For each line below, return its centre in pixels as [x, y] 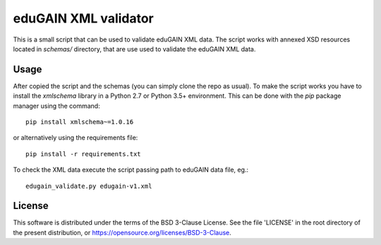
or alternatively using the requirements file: [75, 138]
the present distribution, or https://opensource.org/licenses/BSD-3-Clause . [122, 232]
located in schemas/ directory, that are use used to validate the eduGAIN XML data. [134, 49]
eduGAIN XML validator [84, 18]
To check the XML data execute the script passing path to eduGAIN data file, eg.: [131, 170]
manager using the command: [56, 106]
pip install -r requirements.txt [83, 154]
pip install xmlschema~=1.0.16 [80, 122]
